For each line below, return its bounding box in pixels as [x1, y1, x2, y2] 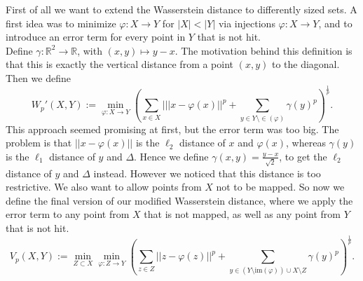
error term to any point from [6, 207, 130, 221]
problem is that [6, 135, 72, 150]
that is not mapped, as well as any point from [144, 207, 341, 221]
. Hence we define [134, 149, 209, 163]
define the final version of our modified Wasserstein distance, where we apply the [6, 193, 353, 207]
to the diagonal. [271, 57, 340, 71]
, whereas [286, 135, 326, 150]
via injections [218, 15, 275, 30]
